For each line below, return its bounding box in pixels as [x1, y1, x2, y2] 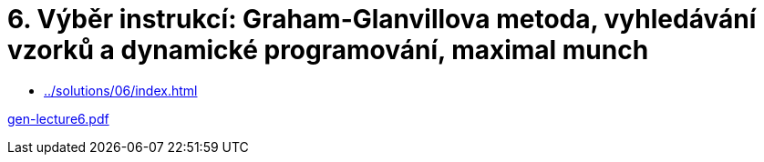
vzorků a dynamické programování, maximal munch [7, 35, 649, 66]
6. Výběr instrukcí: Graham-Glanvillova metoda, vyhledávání [7, 4, 757, 35]
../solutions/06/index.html [44, 82, 198, 98]
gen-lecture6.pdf [7, 110, 109, 127]
